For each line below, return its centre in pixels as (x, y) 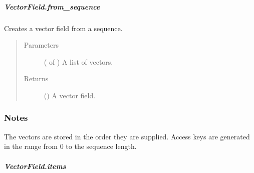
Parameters (41, 45)
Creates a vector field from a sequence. (63, 28)
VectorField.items (35, 166)
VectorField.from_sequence (52, 6)
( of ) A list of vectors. (78, 61)
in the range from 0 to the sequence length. (70, 146)
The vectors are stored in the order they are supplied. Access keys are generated (127, 136)
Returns (36, 78)
